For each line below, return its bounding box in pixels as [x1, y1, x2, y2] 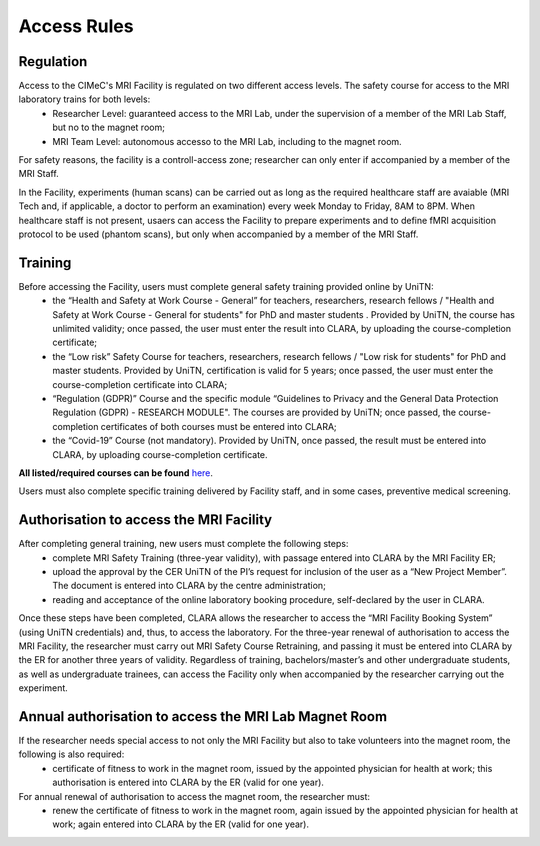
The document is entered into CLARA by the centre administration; [52, 580, 327, 592]
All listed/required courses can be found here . [18, 466, 214, 479]
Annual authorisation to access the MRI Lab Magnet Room [18, 708, 388, 725]
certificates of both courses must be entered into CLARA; [100, 420, 337, 432]
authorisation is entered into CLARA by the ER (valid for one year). [52, 776, 325, 789]
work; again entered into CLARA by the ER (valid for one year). [52, 818, 310, 830]
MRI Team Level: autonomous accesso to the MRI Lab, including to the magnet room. [52, 135, 402, 147]
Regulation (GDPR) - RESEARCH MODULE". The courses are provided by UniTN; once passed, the [52, 406, 457, 419]
